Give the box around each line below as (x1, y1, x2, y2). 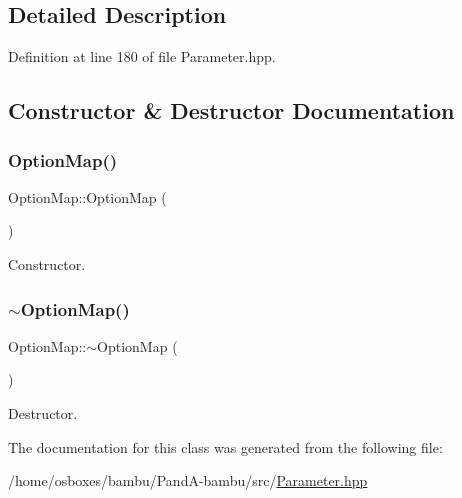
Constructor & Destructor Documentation (8, 95, 455, 126)
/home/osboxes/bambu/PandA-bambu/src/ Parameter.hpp (8, 470, 368, 491)
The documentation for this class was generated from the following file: (8, 436, 443, 457)
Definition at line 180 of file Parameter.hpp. (8, 46, 276, 67)
